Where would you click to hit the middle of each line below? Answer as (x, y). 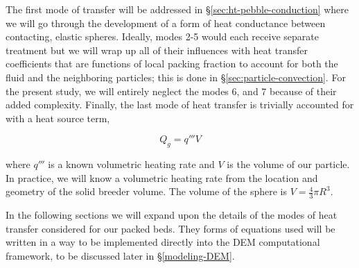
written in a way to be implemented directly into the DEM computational (163, 242)
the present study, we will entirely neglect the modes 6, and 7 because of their (171, 91)
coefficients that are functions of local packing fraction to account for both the (172, 64)
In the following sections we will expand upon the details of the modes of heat (172, 215)
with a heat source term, (58, 118)
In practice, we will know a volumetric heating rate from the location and (162, 177)
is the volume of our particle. (288, 164)
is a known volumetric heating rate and (131, 164)
